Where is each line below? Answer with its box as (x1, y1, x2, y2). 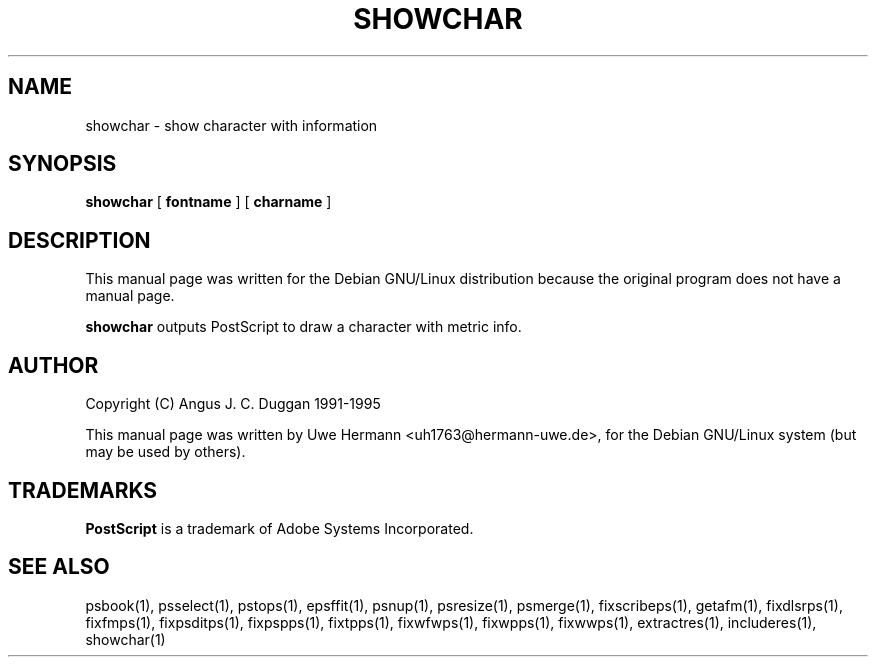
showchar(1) (85, 630, 166, 648)
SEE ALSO (8, 554, 110, 580)
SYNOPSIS (8, 151, 117, 177)
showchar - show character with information (85, 116, 378, 134)
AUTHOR (8, 352, 99, 378)
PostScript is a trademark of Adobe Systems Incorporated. (85, 519, 474, 537)
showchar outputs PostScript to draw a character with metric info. (85, 318, 522, 336)
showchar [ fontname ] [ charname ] (85, 193, 332, 211)
